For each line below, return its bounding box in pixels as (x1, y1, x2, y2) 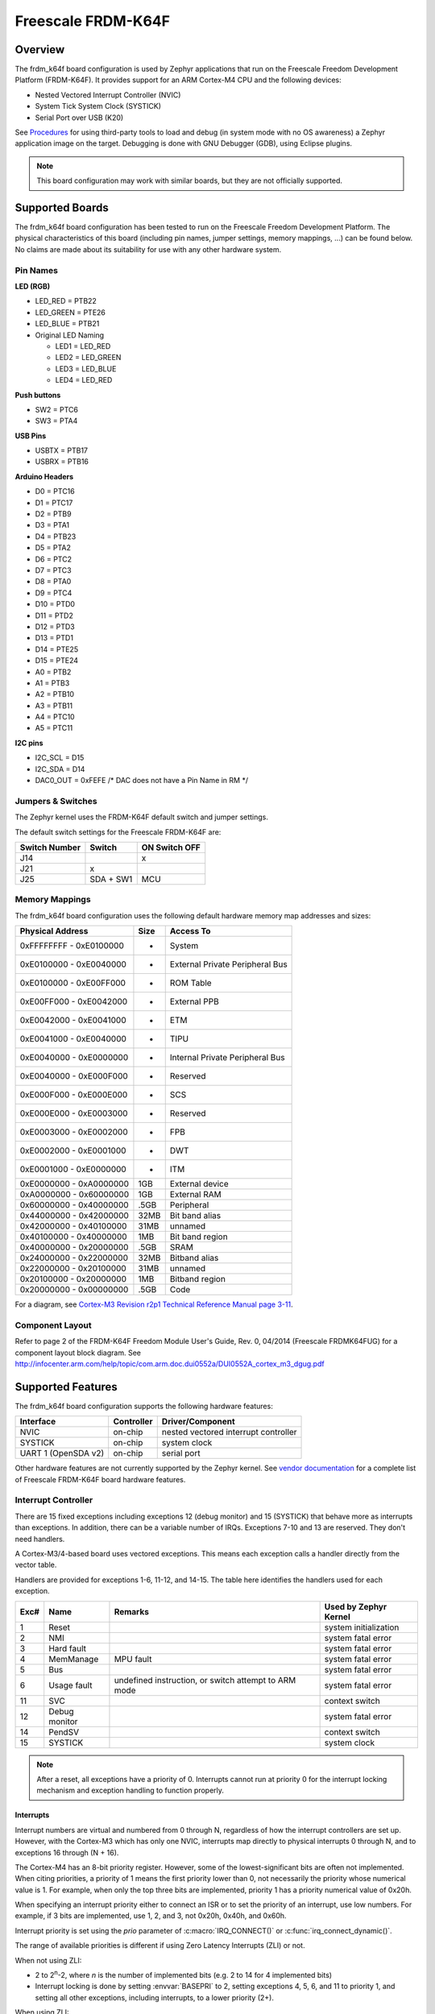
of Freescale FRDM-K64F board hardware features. (14, 1474, 186, 1484)
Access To (169, 926, 211, 937)
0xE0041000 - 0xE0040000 (19, 1034, 126, 1045)
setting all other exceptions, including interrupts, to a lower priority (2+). (35, 1992, 274, 2002)
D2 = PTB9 (35, 509, 72, 519)
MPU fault (114, 1653, 152, 1664)
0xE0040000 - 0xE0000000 (19, 1052, 129, 1063)
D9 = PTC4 (35, 588, 72, 598)
